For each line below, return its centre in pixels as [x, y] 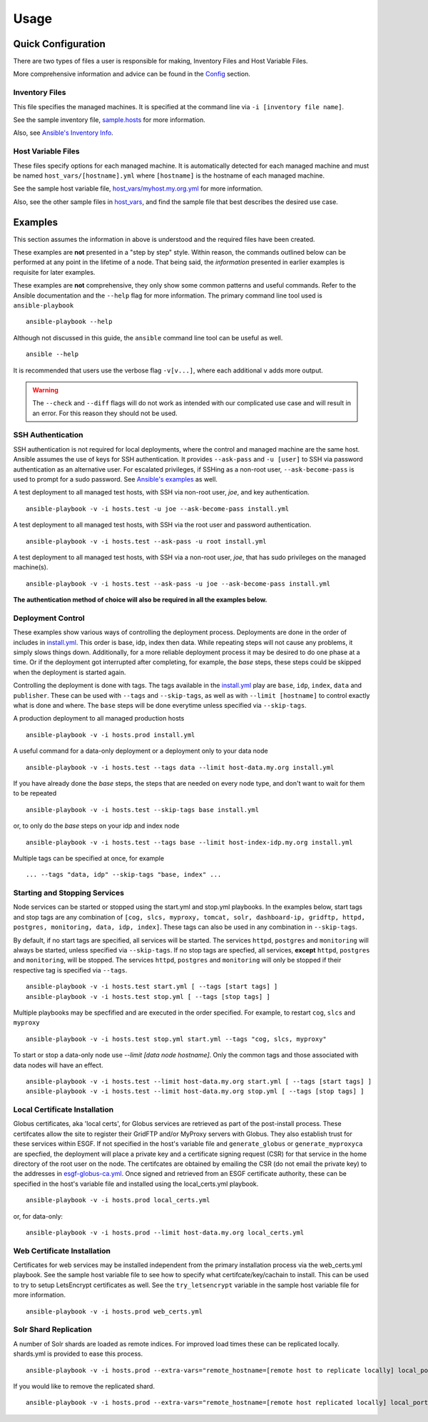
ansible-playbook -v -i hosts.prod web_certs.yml [114, 1311]
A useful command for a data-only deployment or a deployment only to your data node [141, 751]
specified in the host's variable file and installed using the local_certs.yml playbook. [136, 1184]
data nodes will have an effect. [58, 1065]
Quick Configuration [60, 44]
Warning [45, 390]
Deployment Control [49, 618]
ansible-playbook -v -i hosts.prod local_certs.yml [118, 1200]
